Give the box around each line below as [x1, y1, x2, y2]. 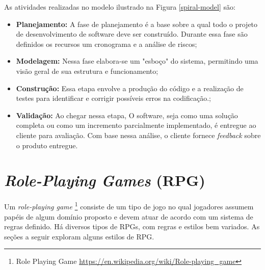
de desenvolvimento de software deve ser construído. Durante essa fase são [16, 29, 248, 39]
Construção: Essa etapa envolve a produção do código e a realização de [16, 83, 244, 93]
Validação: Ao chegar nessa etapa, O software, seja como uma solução [16, 110, 238, 120]
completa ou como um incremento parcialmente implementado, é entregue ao [16, 120, 256, 130]
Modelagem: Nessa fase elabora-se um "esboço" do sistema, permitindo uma [16, 56, 258, 66]
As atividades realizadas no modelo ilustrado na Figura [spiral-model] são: [4, 2, 235, 12]
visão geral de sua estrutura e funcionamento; [16, 65, 158, 76]
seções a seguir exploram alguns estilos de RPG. [4, 231, 154, 241]
